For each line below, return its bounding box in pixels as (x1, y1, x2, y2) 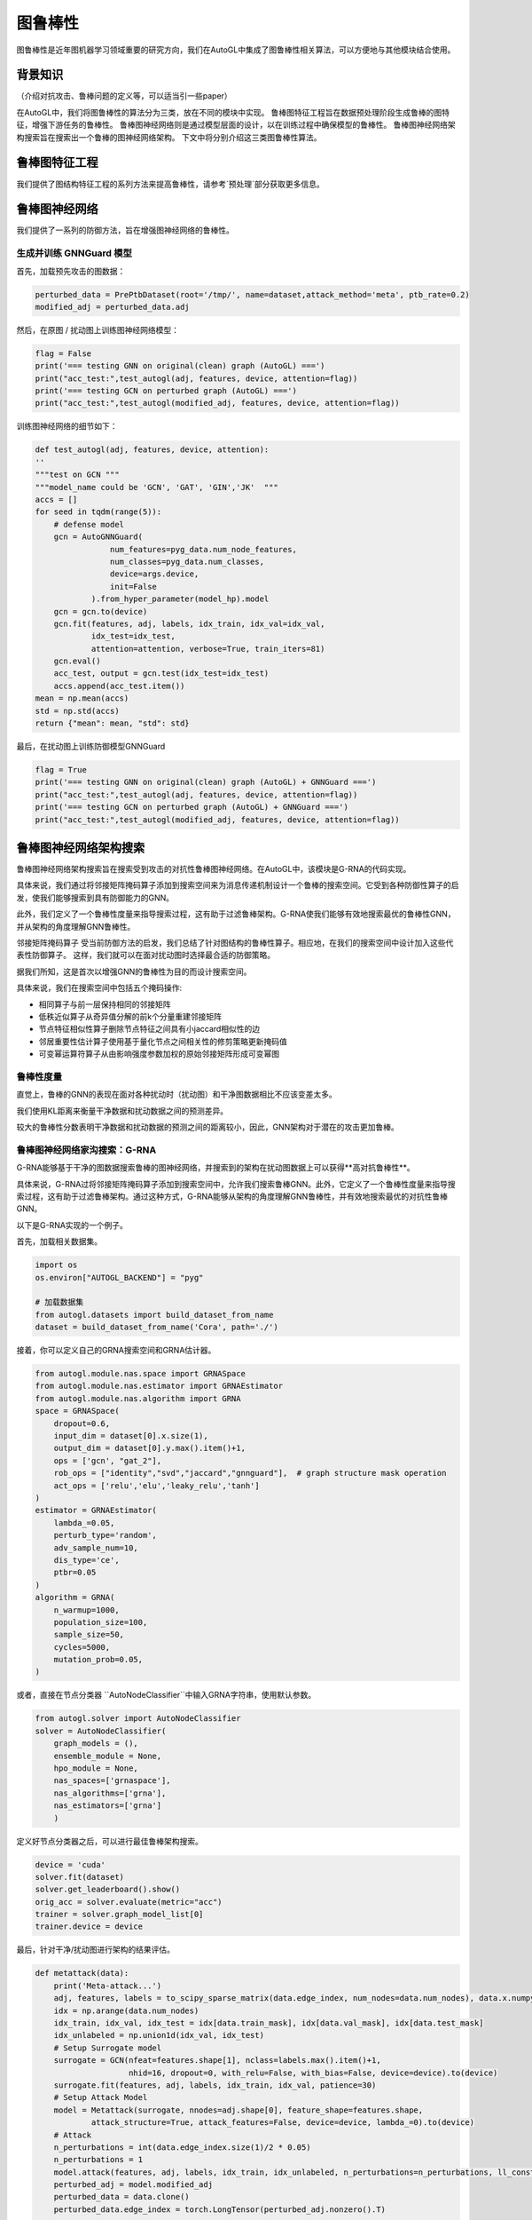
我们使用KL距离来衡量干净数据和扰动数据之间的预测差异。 (16, 1106, 229, 1116)
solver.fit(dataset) (35, 1872, 124, 1882)
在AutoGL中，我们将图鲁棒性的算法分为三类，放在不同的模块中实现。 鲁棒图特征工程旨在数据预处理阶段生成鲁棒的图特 (16, 107, 450, 117)
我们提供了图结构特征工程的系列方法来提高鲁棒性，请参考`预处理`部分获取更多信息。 (16, 178, 325, 189)
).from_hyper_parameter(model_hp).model (90, 594, 270, 604)
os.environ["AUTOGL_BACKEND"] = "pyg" (35, 1273, 204, 1282)
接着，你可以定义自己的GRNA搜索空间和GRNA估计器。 (16, 1345, 216, 1356)
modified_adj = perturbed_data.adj (35, 302, 190, 312)
